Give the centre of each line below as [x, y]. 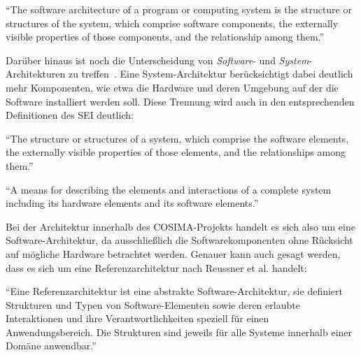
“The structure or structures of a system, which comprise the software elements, [177, 138]
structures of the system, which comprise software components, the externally [172, 23]
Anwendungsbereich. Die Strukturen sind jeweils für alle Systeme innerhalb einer [179, 332]
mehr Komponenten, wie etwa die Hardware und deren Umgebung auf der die [172, 87]
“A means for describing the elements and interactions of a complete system [169, 189]
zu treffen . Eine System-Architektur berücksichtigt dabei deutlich [211, 74]
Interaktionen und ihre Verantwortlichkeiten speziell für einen [137, 318]
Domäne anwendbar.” [51, 346]
